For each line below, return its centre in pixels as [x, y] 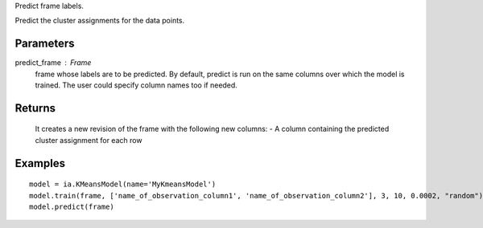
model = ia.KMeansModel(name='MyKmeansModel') [123, 184]
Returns [35, 108]
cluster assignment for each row [89, 140]
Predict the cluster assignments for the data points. [100, 21]
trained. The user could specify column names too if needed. [136, 85]
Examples [40, 163]
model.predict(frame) [72, 207]
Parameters [45, 44]
